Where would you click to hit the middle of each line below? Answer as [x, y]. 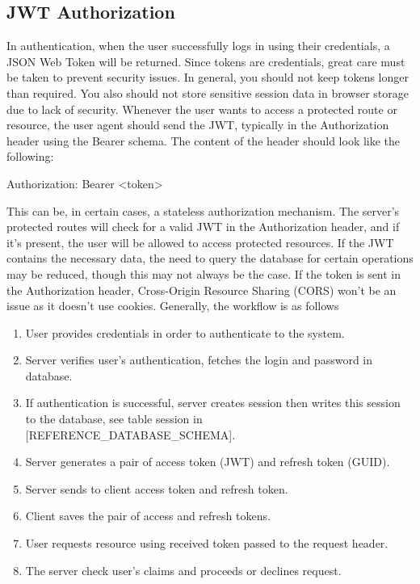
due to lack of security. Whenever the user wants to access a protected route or [202, 109]
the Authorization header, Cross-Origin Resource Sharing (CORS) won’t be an [202, 290]
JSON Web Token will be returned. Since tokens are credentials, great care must [206, 61]
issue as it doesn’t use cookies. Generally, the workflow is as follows [173, 306]
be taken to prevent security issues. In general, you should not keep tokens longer [208, 77]
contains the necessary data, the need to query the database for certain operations [210, 258]
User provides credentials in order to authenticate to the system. [185, 332]
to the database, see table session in [114, 419]
